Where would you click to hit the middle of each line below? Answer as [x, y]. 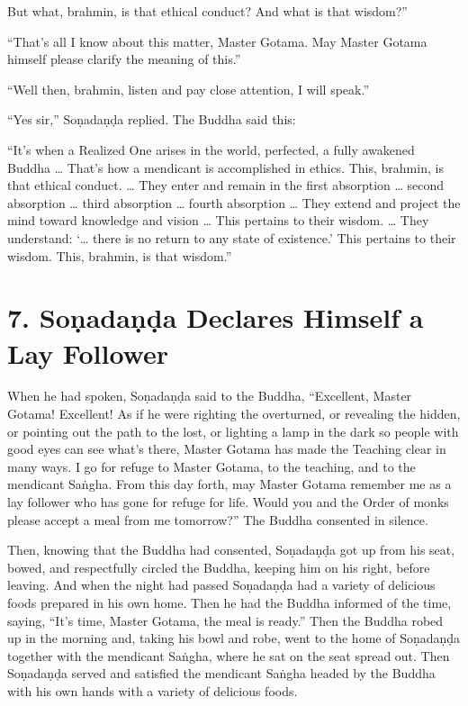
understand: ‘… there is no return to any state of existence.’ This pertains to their [232, 237]
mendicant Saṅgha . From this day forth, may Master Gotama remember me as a [229, 484]
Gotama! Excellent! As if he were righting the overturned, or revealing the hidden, [234, 414]
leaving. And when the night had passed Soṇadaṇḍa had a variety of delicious [221, 585]
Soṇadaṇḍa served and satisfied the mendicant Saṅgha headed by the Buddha [221, 673]
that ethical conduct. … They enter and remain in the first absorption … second [226, 185]
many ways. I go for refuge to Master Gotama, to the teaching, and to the [211, 466]
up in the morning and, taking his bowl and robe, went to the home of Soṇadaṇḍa [234, 638]
